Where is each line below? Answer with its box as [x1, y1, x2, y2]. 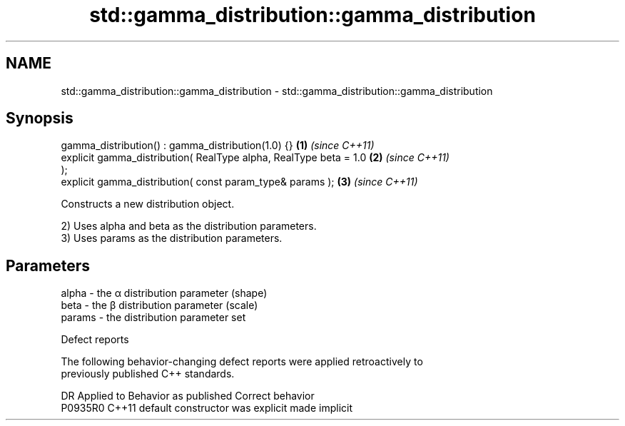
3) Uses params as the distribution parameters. [61, 232, 283, 245]
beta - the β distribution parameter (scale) [61, 299, 258, 312]
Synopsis [6, 109, 73, 128]
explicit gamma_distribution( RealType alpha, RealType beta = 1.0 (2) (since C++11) [61, 151, 449, 164]
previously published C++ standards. [61, 367, 235, 380]
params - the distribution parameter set [61, 311, 246, 324]
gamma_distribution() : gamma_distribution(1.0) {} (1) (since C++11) [61, 139, 375, 152]
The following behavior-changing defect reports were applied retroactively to [61, 355, 423, 368]
